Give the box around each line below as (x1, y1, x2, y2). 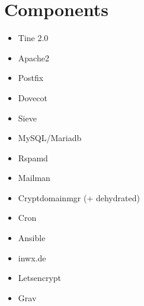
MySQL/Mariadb (18, 132, 82, 144)
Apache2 (18, 51, 49, 64)
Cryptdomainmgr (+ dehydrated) (18, 191, 140, 204)
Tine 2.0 (18, 32, 49, 44)
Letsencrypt (18, 271, 62, 284)
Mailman (18, 171, 50, 184)
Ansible (18, 232, 46, 244)
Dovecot (18, 91, 47, 104)
